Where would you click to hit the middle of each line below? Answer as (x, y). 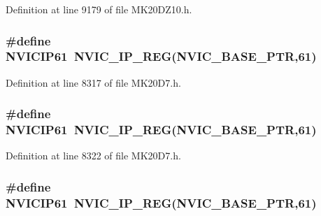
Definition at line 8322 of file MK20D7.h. (93, 156)
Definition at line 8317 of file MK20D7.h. (93, 82)
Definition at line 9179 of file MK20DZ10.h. (99, 9)
